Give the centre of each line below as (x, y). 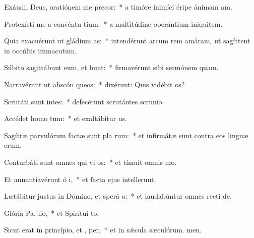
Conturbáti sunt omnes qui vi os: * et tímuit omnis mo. (90, 162)
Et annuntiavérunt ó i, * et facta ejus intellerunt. (80, 179)
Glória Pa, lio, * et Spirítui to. (52, 213)
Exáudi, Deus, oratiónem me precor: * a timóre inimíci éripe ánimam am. (118, 7)
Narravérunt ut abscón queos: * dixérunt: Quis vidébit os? (94, 84)
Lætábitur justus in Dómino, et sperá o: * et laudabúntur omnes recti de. (118, 196)
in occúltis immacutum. (41, 50)
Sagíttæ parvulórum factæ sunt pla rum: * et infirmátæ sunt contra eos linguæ (126, 135)
